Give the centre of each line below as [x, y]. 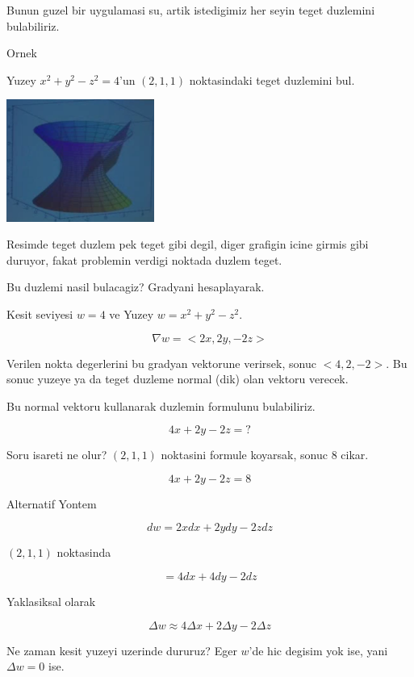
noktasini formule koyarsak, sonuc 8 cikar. [265, 455]
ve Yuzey [132, 313]
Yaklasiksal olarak [51, 602]
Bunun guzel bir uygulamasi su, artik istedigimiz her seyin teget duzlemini [191, 10]
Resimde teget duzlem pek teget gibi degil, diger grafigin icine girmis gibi [188, 244]
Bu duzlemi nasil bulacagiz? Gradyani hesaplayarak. [136, 287]
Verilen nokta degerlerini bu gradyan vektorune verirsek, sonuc [161, 363]
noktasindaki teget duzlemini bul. [272, 79]
